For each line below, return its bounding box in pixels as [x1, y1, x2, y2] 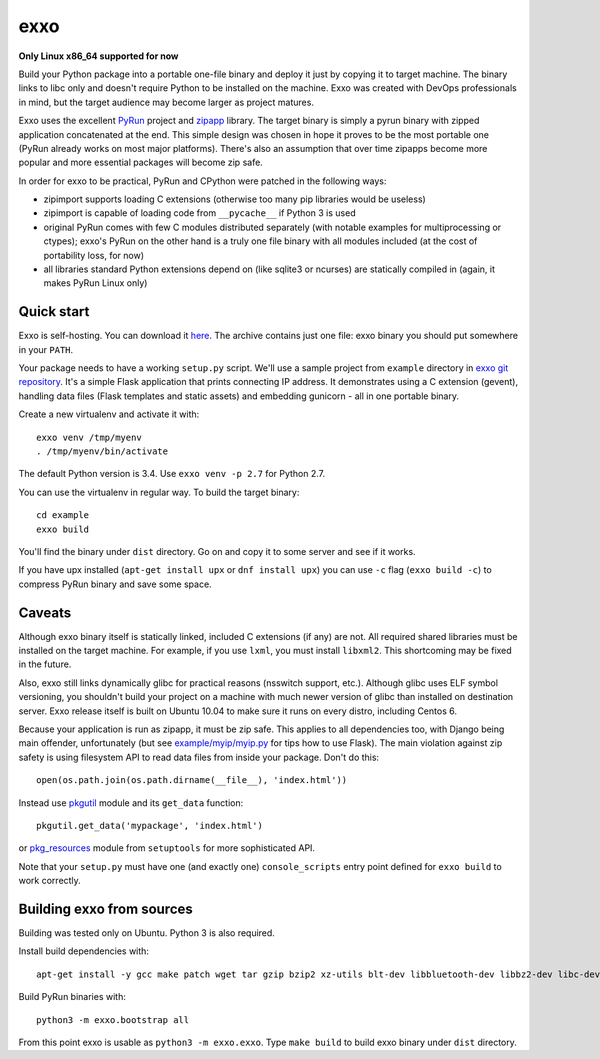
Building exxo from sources [18, 900, 194, 917]
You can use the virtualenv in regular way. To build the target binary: [18, 486, 300, 498]
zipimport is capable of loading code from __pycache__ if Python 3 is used [43, 207, 356, 219]
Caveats [18, 604, 72, 621]
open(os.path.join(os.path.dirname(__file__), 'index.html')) [36, 775, 348, 786]
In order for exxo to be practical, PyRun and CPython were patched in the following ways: [18, 175, 387, 187]
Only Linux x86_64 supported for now [18, 50, 179, 62]
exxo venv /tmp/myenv [36, 431, 142, 443]
